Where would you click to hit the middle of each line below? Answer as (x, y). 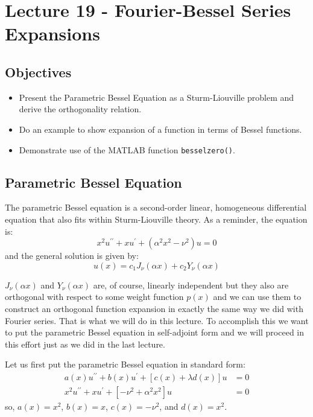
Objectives (38, 72)
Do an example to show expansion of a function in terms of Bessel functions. (160, 129)
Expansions (52, 33)
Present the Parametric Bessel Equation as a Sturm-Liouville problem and (156, 97)
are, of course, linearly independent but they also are (191, 285)
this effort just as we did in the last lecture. (85, 344)
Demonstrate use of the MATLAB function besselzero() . (127, 149)
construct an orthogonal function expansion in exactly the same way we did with (154, 308)
